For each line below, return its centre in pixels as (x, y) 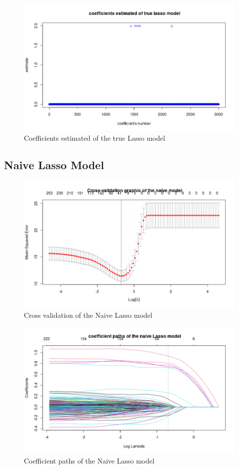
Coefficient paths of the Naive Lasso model (89, 461)
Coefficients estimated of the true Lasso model (95, 137)
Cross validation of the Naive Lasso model (88, 315)
